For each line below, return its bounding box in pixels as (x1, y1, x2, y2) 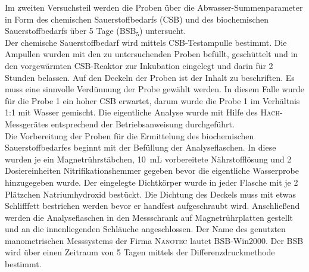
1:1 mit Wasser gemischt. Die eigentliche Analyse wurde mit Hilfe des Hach (5, 106, 280, 118)
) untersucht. (139, 24, 186, 37)
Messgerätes (5, 117, 48, 130)
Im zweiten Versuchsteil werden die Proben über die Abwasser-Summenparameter (5, 1, 303, 13)
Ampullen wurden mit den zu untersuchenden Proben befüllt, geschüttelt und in (5, 48, 298, 60)
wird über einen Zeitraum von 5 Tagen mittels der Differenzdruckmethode (5, 246, 275, 258)
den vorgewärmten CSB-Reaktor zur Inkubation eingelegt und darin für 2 (5, 59, 273, 71)
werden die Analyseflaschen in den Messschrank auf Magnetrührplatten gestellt (5, 211, 294, 223)
